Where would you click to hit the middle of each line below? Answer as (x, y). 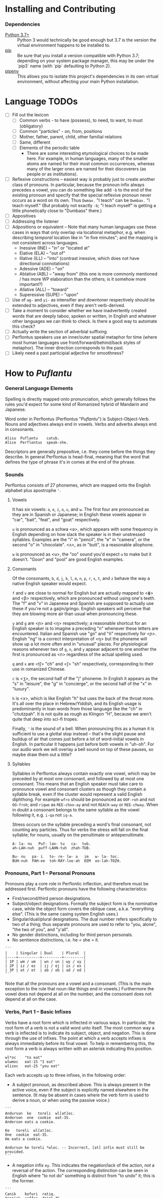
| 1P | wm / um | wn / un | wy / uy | (45, 962)
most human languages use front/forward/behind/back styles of (76, 342)
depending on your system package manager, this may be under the (86, 61)
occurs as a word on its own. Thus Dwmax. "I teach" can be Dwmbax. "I (81, 200)
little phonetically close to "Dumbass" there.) (57, 211)
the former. (23, 1180)
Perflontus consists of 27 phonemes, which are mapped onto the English (78, 485)
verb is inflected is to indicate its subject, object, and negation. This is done (81, 1033)
